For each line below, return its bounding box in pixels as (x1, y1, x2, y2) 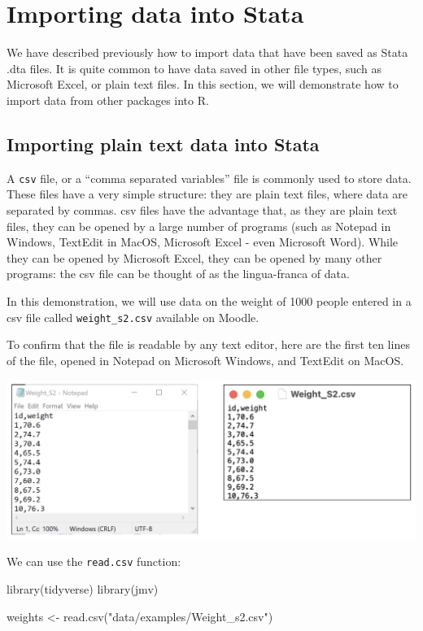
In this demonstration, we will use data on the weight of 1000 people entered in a (7, 292, 412, 309)
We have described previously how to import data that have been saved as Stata (7, 44, 408, 61)
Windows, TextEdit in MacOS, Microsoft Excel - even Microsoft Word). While (7, 233, 399, 250)
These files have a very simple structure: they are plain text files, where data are (7, 185, 408, 202)
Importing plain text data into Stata (7, 131, 320, 156)
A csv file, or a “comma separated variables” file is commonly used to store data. (7, 169, 412, 186)
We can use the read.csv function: (7, 553, 181, 570)
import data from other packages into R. (7, 91, 209, 108)
